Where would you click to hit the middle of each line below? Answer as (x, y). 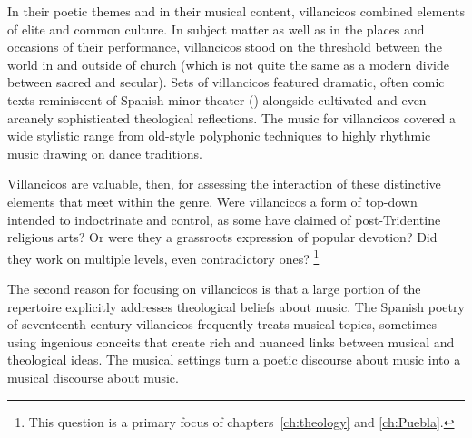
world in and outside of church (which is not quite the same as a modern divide (228, 64)
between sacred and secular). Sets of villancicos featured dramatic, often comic (226, 82)
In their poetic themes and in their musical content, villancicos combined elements (236, 11)
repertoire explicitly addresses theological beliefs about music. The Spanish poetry (236, 306)
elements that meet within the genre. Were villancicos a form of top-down (212, 201)
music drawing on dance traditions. (105, 153)
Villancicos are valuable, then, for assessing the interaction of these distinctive (224, 184)
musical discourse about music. (93, 377)
